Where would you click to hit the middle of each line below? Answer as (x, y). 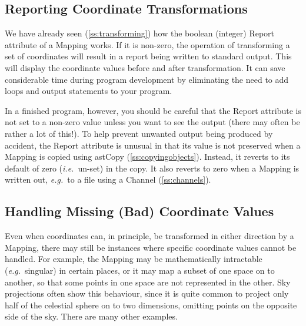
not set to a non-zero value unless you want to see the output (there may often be (152, 122)
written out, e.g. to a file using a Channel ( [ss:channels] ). (108, 179)
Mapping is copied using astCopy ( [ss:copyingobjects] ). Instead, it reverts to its (147, 157)
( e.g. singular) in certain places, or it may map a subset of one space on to (140, 270)
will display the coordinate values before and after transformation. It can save (145, 67)
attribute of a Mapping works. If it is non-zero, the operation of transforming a (147, 44)
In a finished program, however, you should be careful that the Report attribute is (153, 110)
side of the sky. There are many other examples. (91, 316)
